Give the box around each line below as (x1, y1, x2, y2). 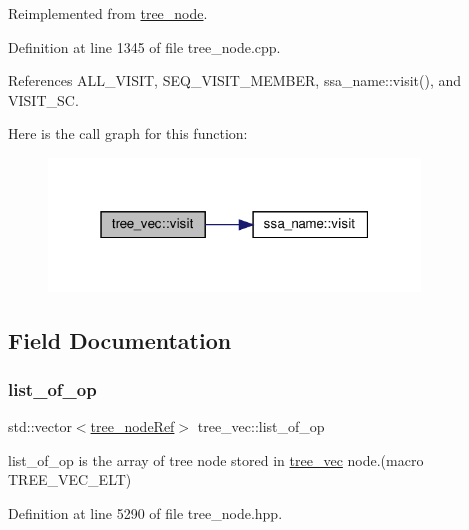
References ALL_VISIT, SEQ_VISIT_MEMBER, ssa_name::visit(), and (8, 70, 462, 91)
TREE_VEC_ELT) (8, 469, 132, 490)
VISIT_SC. (8, 89, 79, 110)
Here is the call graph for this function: (8, 123, 248, 144)
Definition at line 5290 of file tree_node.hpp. (8, 502, 283, 523)
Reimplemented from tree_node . (8, 3, 208, 23)
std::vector (8, 416, 72, 437)
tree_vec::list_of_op (197, 416, 325, 437)
